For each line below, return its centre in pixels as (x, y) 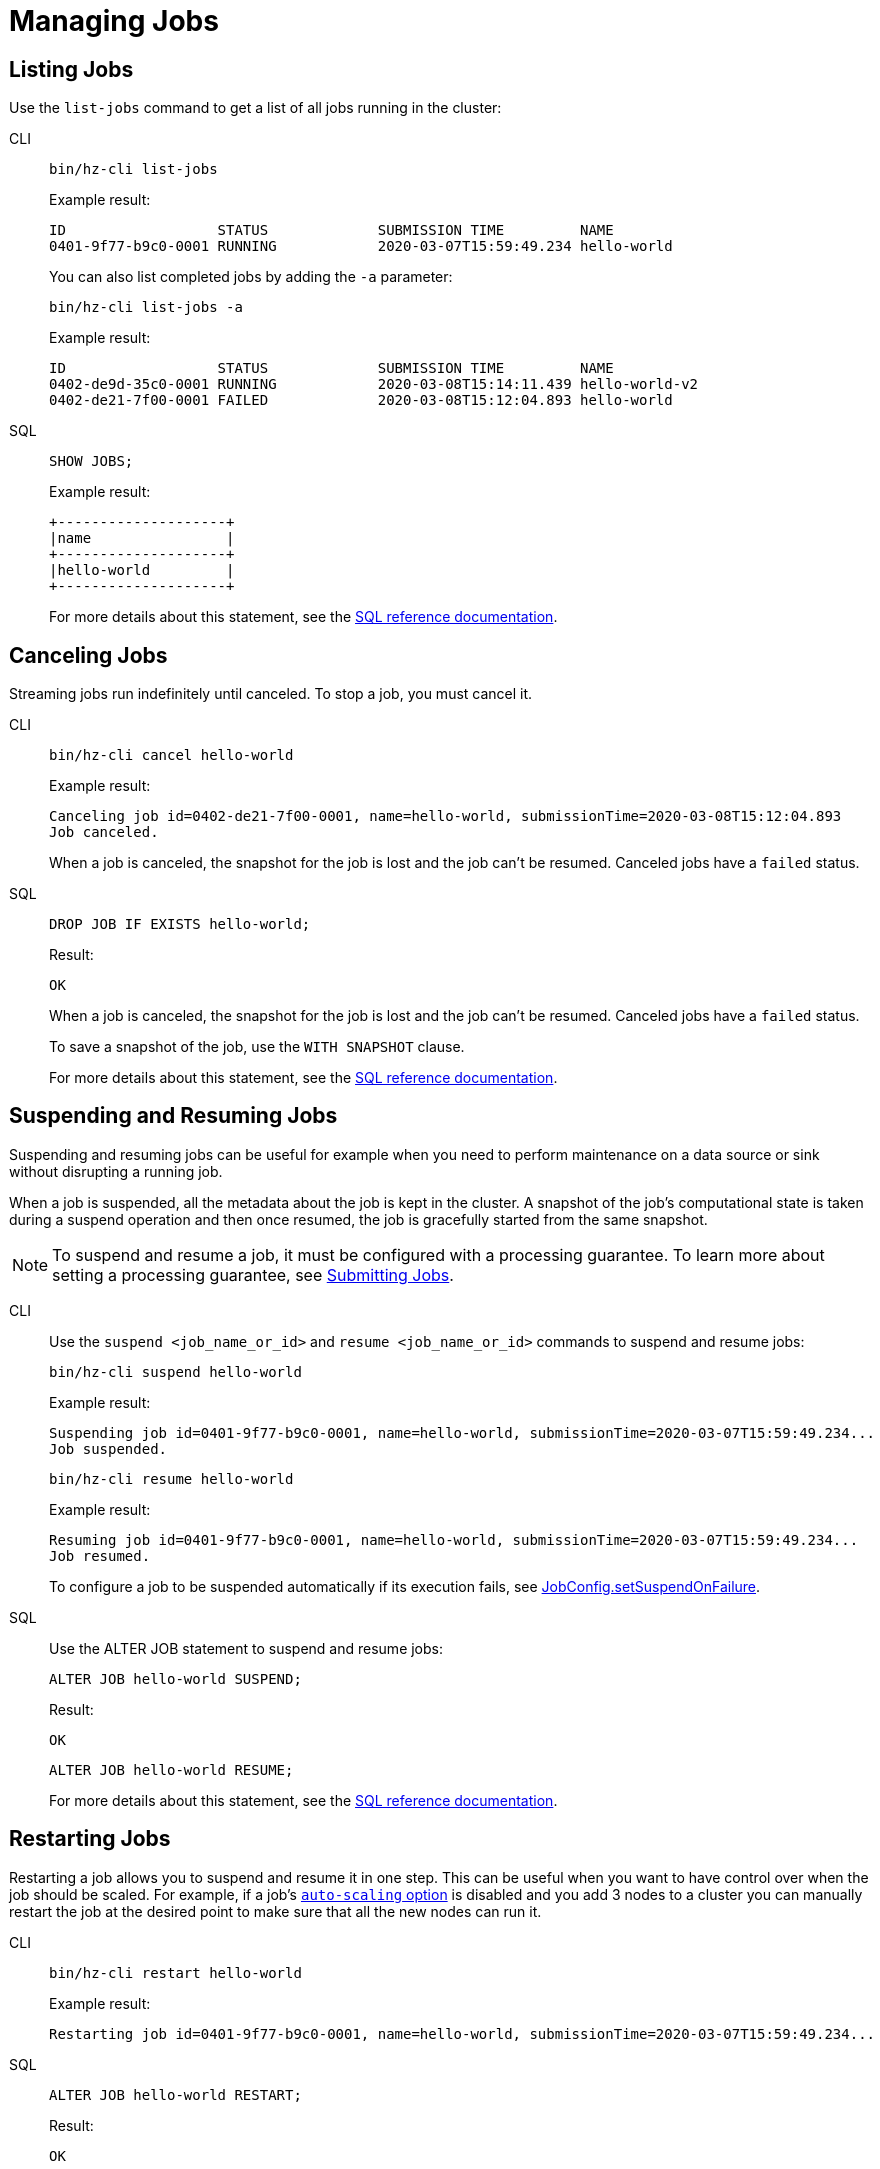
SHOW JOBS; (91, 461)
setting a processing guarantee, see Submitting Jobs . (253, 1274)
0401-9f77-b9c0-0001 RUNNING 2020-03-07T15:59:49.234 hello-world (361, 246)
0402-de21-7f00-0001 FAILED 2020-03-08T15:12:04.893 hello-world (361, 400)
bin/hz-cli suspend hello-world (175, 1371)
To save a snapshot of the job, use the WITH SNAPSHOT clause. (257, 1047)
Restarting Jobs (90, 1839)
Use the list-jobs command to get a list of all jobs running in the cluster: (255, 108)
